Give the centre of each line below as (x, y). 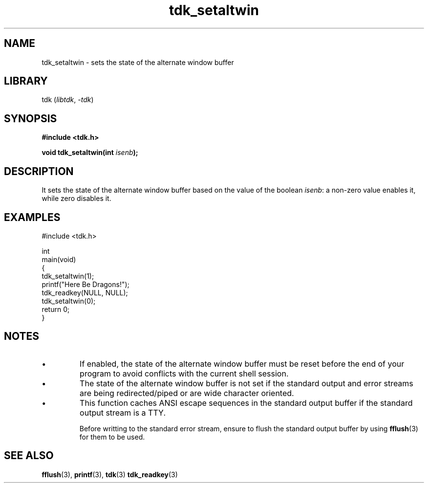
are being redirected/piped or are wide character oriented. (187, 393)
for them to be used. (112, 437)
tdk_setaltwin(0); (69, 301)
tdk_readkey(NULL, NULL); (85, 292)
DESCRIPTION (39, 171)
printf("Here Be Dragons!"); (86, 284)
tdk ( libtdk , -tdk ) (68, 100)
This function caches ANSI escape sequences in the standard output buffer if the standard (246, 403)
